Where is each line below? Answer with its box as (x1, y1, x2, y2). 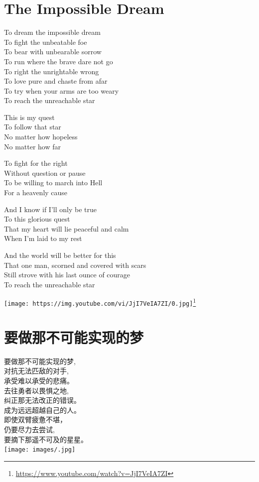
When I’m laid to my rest (4, 233, 82, 243)
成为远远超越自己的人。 (4, 404, 81, 415)
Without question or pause (4, 167, 86, 178)
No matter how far (4, 141, 61, 151)
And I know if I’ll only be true (4, 204, 97, 214)
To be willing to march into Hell (4, 177, 103, 188)
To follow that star (4, 121, 61, 132)
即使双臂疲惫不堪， (4, 414, 67, 425)
